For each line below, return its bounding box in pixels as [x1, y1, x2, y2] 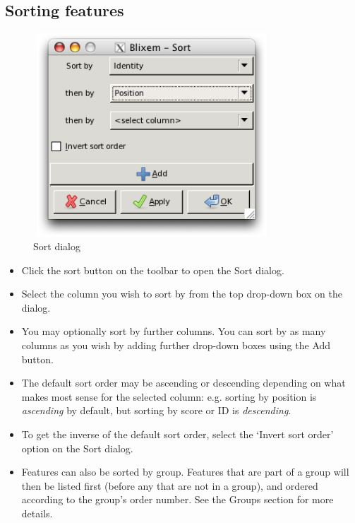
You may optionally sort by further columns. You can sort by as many [21, 324, 326, 339]
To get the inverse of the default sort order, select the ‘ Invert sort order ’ [21, 427, 334, 442]
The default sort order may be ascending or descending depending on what [21, 375, 346, 390]
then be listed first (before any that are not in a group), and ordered [21, 478, 318, 493]
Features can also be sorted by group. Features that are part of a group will [21, 464, 349, 479]
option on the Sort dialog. [21, 440, 133, 455]
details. [21, 506, 53, 521]
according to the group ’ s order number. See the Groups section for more [21, 492, 334, 507]
